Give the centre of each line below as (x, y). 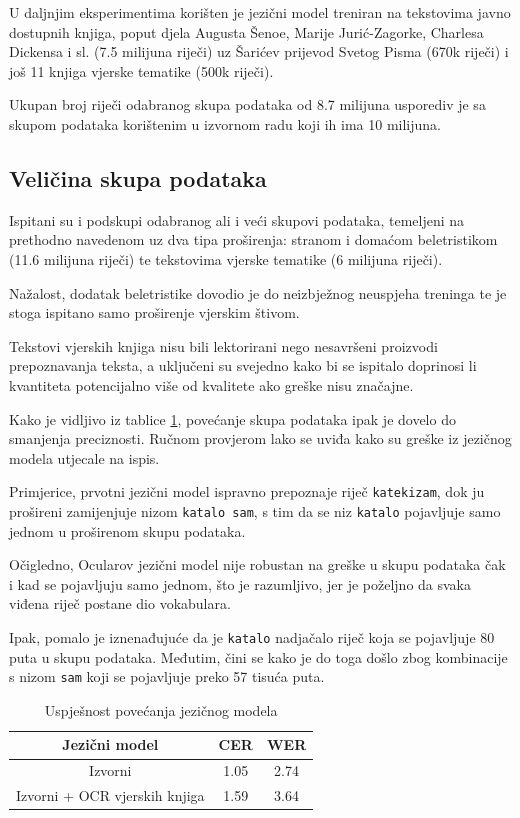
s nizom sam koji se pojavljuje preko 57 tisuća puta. (167, 676)
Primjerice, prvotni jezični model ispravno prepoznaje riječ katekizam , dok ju (247, 491)
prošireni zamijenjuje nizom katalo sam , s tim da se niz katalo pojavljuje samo (255, 510)
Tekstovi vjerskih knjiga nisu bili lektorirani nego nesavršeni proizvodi (223, 345)
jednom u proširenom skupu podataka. (127, 530)
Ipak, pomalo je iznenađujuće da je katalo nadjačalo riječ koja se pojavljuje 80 (252, 636)
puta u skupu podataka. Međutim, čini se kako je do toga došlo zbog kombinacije (258, 656)
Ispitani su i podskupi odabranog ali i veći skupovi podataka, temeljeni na (237, 219)
